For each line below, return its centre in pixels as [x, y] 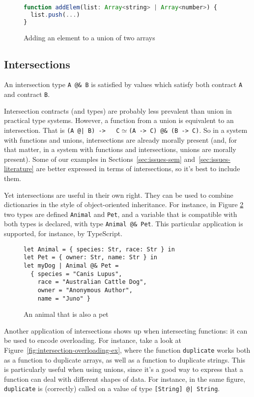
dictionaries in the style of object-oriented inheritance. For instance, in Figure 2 [124, 204]
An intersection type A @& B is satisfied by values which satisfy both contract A [123, 84]
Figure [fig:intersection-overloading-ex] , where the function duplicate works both [127, 350]
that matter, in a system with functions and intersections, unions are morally [120, 149]
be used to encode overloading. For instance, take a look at [93, 340]
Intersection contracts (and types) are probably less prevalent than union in [118, 110]
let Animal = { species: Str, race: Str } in [99, 249]
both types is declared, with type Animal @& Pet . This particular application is [124, 224]
